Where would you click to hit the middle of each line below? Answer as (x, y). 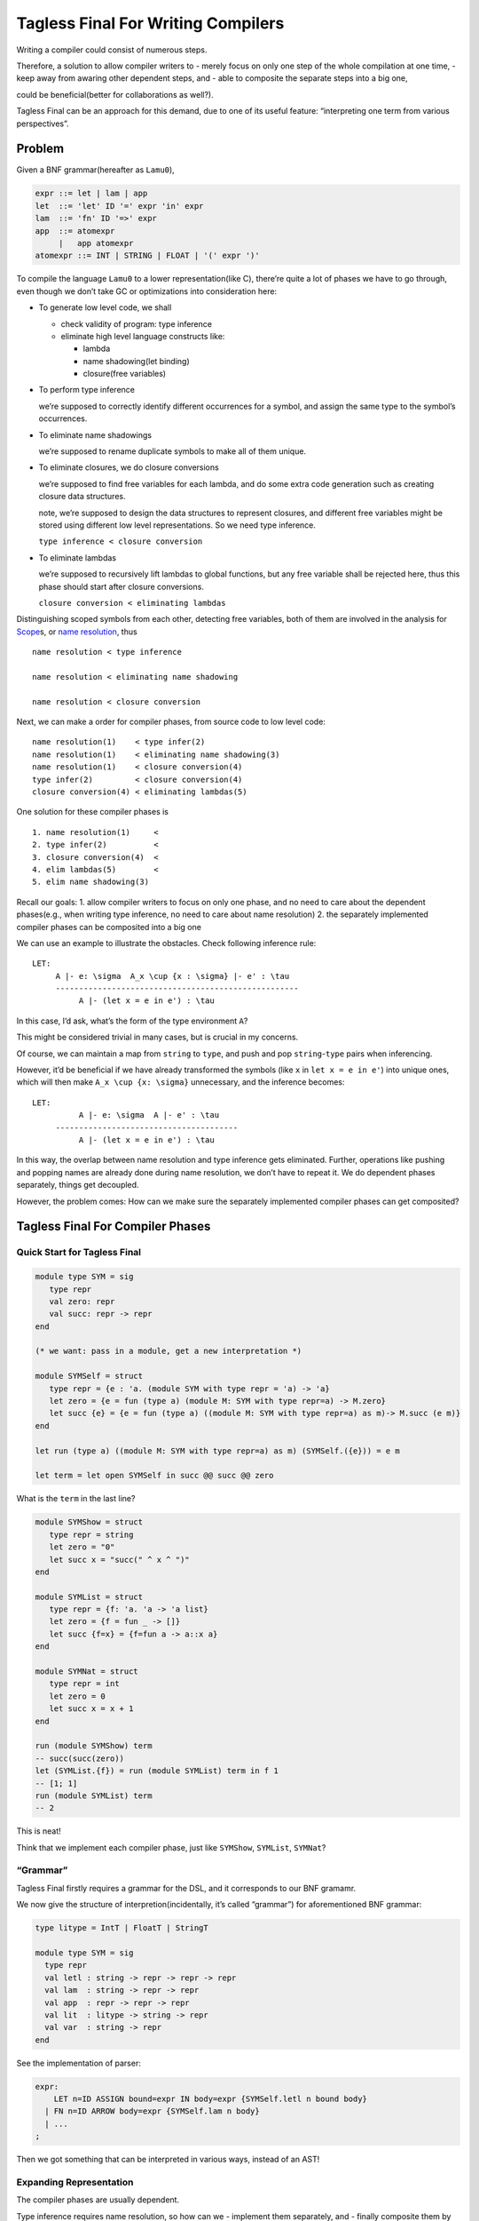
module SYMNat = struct (87, 1672)
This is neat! (39, 1831)
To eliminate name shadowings (95, 434)
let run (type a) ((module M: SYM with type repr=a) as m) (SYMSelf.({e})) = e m (218, 1451)
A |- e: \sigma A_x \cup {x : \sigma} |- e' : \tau (173, 976)
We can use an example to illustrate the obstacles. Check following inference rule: (166, 943)
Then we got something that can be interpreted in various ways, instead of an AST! (168, 2160)
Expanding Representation (75, 2182)
